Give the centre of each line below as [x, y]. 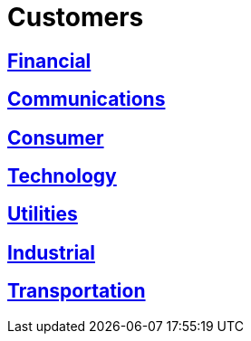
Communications [87, 99]
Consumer [56, 137]
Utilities [43, 214]
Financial [49, 61]
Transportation [77, 291]
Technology [62, 176]
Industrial [51, 252]
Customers [76, 17]
